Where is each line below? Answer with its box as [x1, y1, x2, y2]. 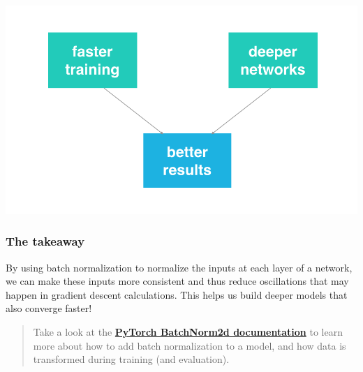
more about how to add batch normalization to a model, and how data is [33, 338, 346, 352]
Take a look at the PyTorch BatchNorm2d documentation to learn [33, 325, 343, 339]
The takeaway [6, 232, 85, 250]
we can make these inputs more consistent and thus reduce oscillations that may [6, 274, 349, 288]
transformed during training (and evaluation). [33, 352, 230, 366]
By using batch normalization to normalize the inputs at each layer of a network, [6, 260, 353, 274]
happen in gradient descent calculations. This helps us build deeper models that [6, 287, 348, 302]
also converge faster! [6, 301, 92, 315]
